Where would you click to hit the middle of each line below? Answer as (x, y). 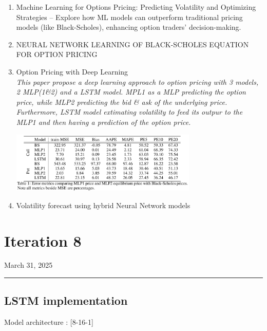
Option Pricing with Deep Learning (72, 71)
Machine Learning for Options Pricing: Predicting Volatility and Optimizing (136, 7)
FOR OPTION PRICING (57, 54)
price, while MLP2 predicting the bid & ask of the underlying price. (122, 102)
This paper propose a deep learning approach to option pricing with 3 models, (137, 81)
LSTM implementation (66, 300)
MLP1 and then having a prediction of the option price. (103, 122)
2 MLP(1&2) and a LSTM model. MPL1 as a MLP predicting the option (131, 92)
